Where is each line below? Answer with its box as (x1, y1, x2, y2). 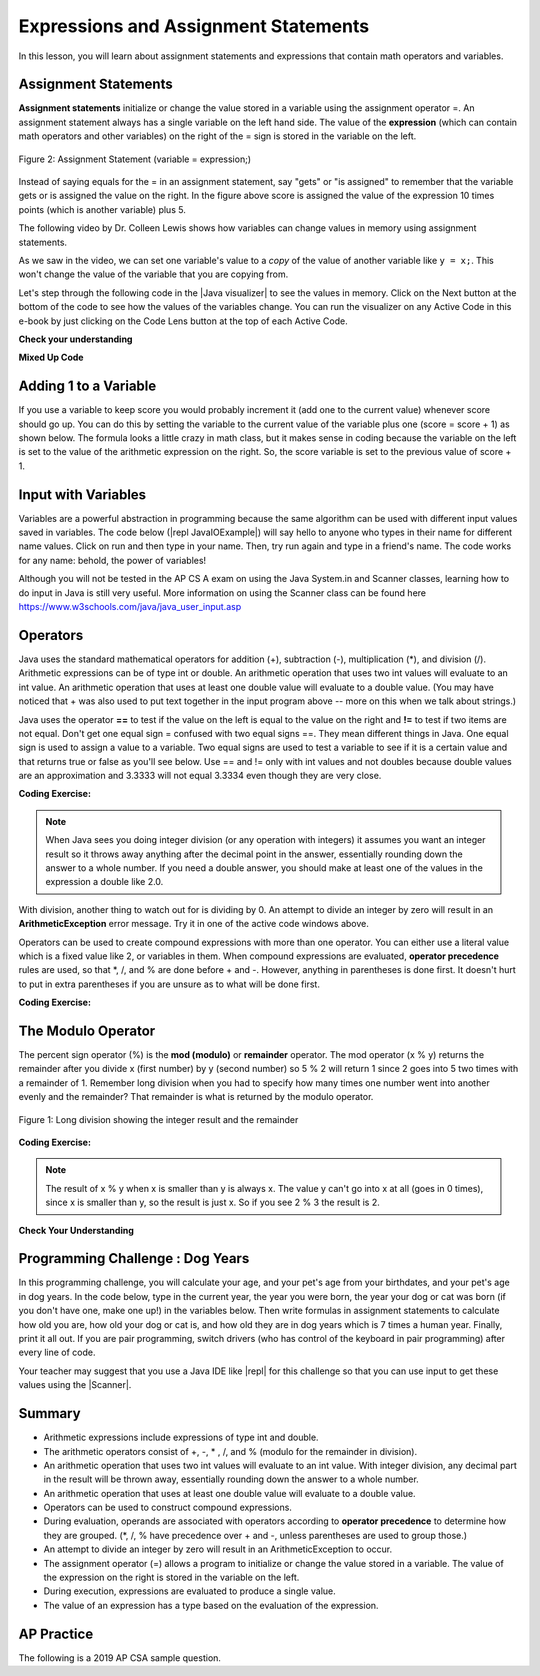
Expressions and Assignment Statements (18, 15, 370, 37)
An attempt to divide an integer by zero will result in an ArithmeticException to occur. (43, 1543, 393, 1555)
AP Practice (18, 1625, 94, 1642)
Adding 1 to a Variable (18, 378, 157, 395)
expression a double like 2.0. (45, 876, 164, 888)
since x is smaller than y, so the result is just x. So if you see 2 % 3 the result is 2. (45, 1196, 380, 1209)
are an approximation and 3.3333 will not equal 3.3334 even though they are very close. (18, 770, 382, 782)
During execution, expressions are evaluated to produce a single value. (43, 1585, 336, 1597)
